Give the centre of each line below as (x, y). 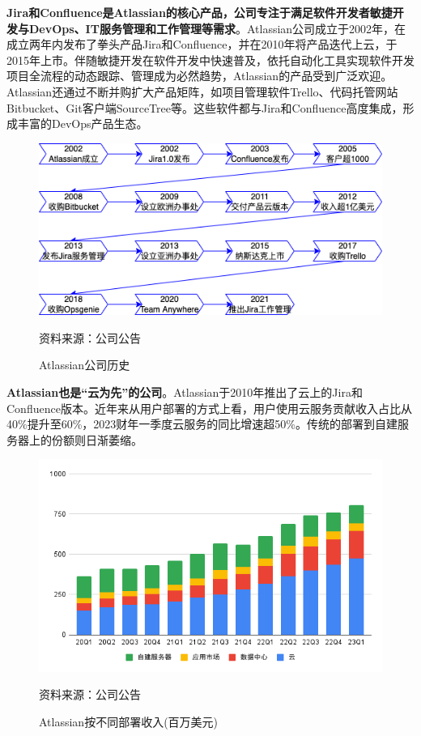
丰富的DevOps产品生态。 (83, 123)
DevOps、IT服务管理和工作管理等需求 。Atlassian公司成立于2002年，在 (217, 28)
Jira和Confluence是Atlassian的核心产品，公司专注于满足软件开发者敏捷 (200, 12)
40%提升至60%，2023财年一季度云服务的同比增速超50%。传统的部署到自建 (202, 424)
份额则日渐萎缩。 (97, 439)
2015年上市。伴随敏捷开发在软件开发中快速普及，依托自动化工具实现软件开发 (210, 60)
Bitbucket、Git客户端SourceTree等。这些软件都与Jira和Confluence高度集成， (205, 107)
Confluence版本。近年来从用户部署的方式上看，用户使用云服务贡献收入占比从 (209, 408)
